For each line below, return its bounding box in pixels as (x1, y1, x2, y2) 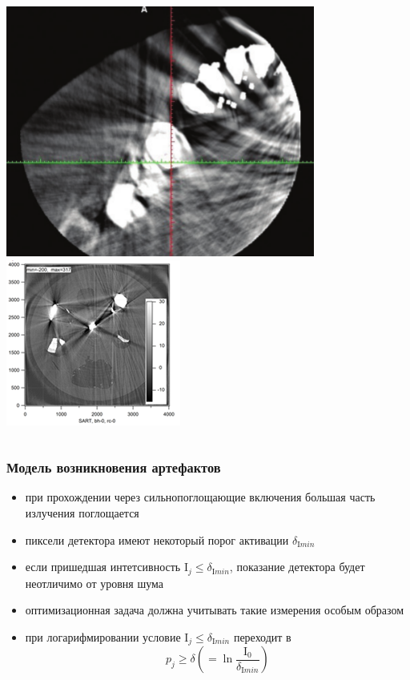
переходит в (233, 628, 291, 645)
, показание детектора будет (229, 558, 365, 575)
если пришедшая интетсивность (25, 558, 181, 575)
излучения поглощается (25, 505, 139, 521)
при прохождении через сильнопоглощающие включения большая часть (25, 489, 376, 505)
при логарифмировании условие (25, 628, 181, 645)
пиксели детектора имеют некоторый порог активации (25, 531, 289, 548)
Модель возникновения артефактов (6, 457, 221, 477)
